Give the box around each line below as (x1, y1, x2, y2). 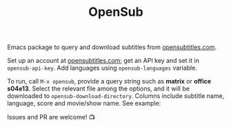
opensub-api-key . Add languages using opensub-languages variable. (7, 63, 198, 72)
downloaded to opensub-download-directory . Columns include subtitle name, (7, 92, 225, 100)
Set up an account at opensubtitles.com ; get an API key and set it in (7, 57, 200, 65)
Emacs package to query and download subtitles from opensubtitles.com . (7, 43, 217, 52)
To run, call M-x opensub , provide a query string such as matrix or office (7, 77, 212, 86)
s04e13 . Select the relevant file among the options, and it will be (7, 84, 190, 93)
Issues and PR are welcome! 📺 (7, 113, 95, 121)
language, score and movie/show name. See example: (7, 99, 161, 108)
